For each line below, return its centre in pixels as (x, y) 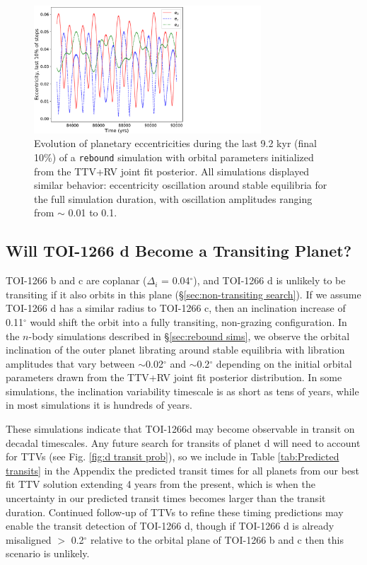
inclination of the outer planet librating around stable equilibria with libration (175, 350)
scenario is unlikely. (48, 553)
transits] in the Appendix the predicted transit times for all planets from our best (183, 470)
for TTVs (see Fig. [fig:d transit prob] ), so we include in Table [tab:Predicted (173, 456)
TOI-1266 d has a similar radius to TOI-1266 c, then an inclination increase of (176, 308)
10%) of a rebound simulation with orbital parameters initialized (174, 157)
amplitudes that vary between (70, 363)
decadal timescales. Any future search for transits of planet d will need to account (183, 442)
